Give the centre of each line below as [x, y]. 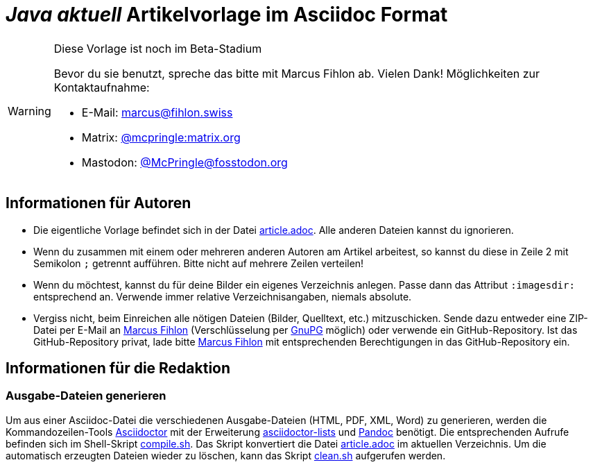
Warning [29, 111]
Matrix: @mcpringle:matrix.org [161, 137]
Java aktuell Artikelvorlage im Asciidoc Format [227, 15]
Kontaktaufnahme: [102, 87]
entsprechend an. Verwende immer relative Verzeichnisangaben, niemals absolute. [223, 296]
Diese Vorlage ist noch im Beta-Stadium [158, 48]
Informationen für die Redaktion [118, 368]
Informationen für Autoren [98, 203]
